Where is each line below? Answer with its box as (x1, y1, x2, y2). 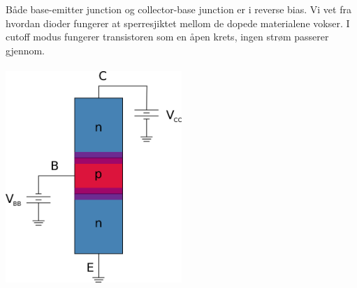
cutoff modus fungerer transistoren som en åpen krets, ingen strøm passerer (6, 29, 329, 44)
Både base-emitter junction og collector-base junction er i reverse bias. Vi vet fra (6, 2, 351, 16)
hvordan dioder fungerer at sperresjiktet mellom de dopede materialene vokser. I (6, 15, 350, 30)
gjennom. (6, 43, 45, 57)
